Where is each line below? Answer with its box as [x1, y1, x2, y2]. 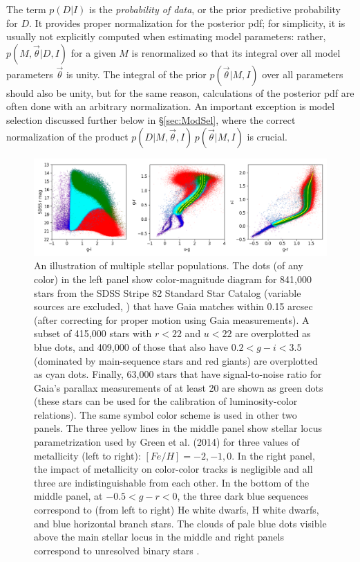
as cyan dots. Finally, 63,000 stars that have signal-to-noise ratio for [34, 367, 322, 381]
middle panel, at [34, 489, 103, 503]
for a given [70, 45, 116, 60]
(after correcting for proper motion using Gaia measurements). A [34, 312, 310, 327]
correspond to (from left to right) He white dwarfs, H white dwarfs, [34, 502, 319, 517]
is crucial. [247, 129, 288, 143]
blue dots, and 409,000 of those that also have [34, 339, 229, 354]
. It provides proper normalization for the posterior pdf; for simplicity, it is [29, 15, 345, 30]
